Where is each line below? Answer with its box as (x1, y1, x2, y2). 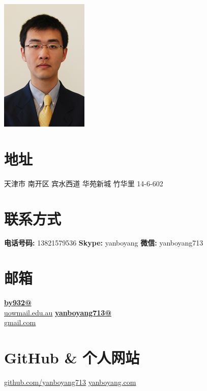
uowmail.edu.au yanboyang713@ (4, 307, 111, 317)
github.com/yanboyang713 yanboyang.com (4, 377, 136, 387)
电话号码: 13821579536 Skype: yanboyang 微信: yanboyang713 (4, 237, 203, 248)
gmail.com (4, 317, 36, 328)
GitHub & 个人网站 (4, 347, 140, 368)
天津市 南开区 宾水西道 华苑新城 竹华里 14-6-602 (4, 178, 163, 188)
